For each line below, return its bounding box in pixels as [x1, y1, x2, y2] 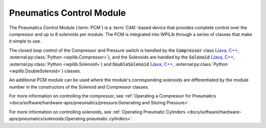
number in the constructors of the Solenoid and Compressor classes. [9, 84, 150, 90]
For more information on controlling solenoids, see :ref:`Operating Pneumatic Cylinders [9, 109, 186, 115]
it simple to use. [9, 38, 41, 44]
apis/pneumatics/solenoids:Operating [9, 116, 86, 122]
